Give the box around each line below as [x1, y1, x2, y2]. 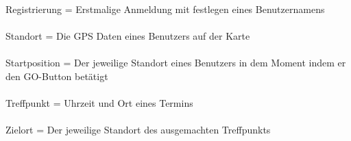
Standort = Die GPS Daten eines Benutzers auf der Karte [5, 29, 250, 43]
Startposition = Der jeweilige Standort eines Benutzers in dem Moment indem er [5, 55, 346, 70]
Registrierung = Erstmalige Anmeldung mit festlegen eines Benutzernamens [5, 2, 325, 16]
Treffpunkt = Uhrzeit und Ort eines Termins [5, 96, 193, 110]
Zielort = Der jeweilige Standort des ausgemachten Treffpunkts [5, 123, 271, 137]
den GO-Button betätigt [5, 68, 108, 83]
